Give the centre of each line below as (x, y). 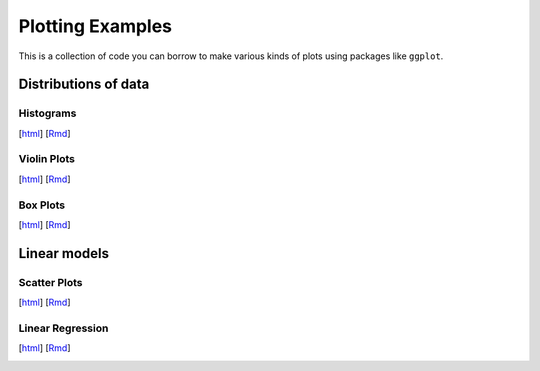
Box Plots (41, 205)
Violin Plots (46, 159)
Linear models (64, 253)
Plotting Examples (95, 26)
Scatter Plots (51, 282)
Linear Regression (63, 328)
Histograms (47, 113)
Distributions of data (84, 84)
